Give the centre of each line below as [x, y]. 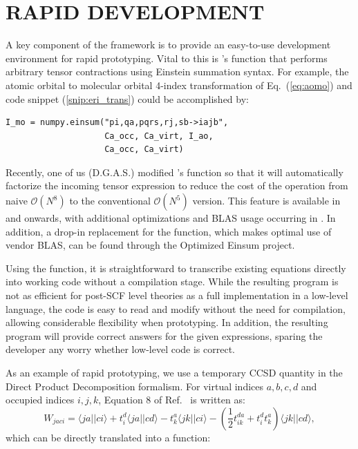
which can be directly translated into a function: [108, 437]
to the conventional [110, 201]
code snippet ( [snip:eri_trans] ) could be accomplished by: [127, 98]
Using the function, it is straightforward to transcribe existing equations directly [176, 268]
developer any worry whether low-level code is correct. [120, 349]
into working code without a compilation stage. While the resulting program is [172, 281]
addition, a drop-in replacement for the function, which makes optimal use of [169, 231]
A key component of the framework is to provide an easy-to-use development [168, 45]
